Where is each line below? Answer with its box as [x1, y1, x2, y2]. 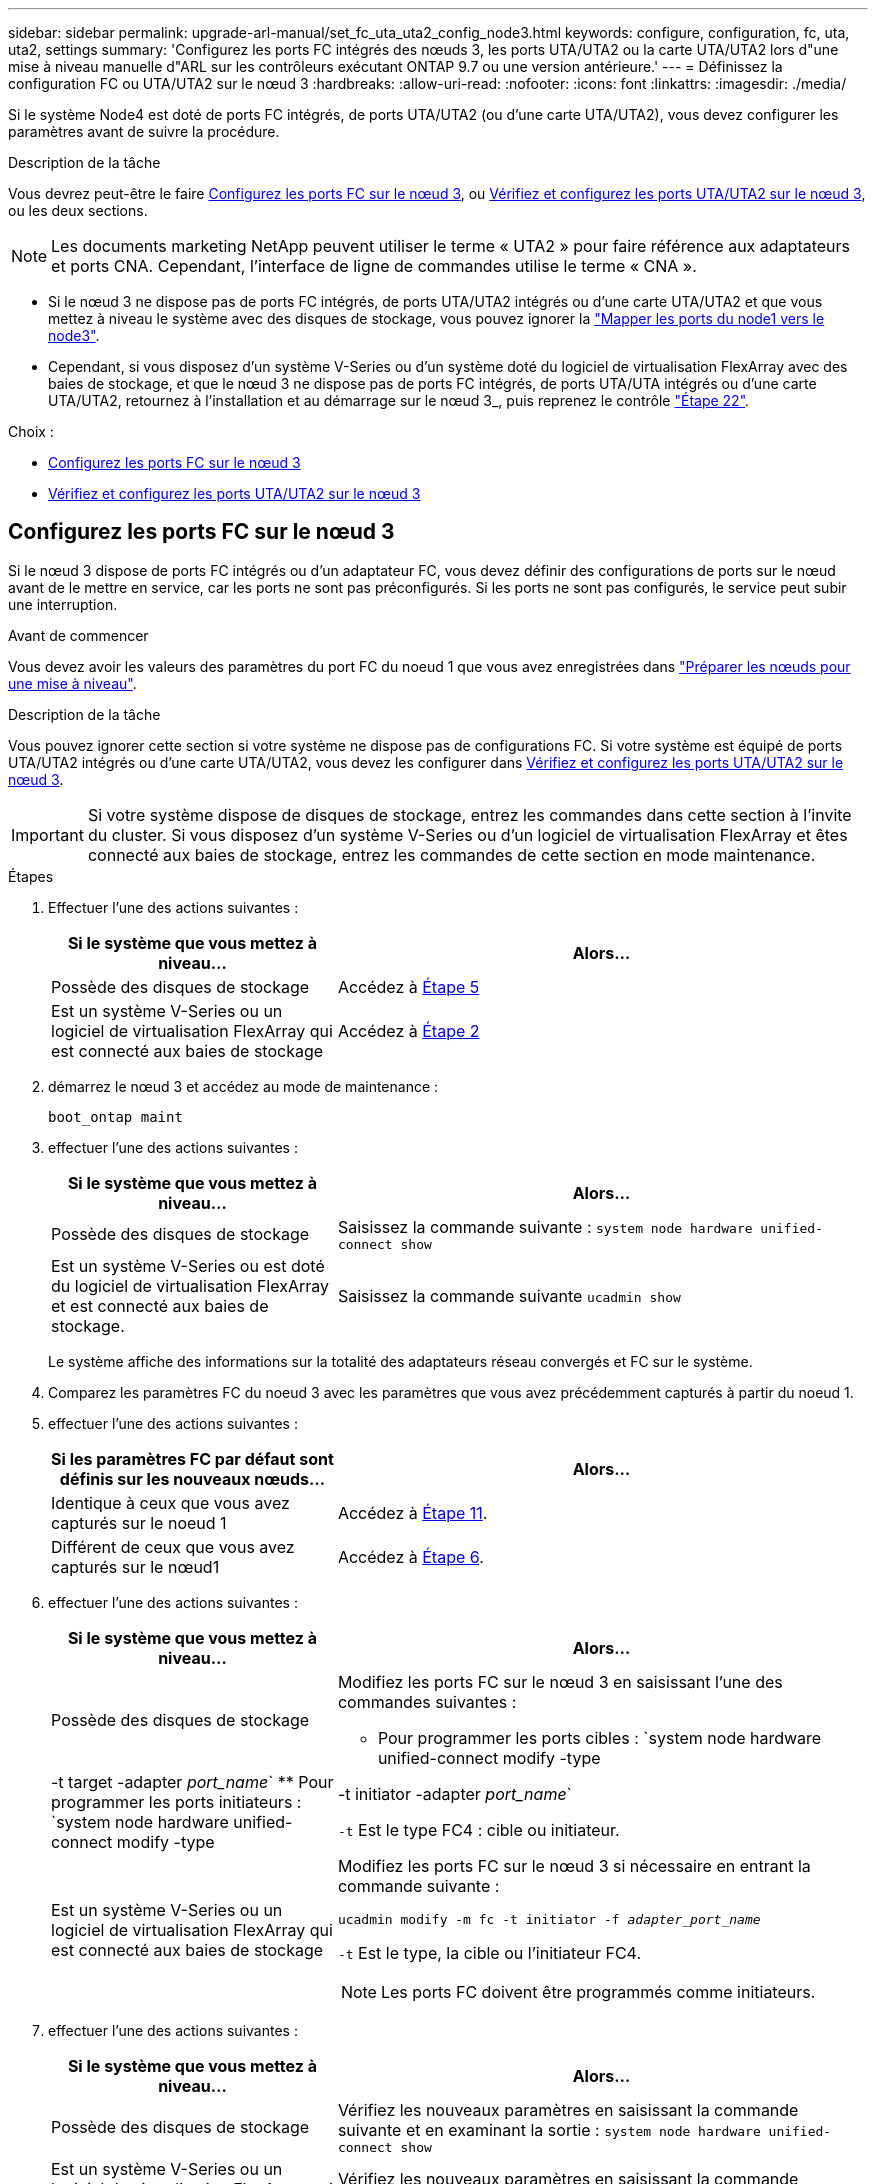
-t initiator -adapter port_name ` [337, 1783, 572, 1804]
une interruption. [8, 595, 118, 613]
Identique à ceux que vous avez [51, 1492, 290, 1513]
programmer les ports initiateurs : [51, 1791, 302, 1812]
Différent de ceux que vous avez [51, 1536, 295, 1557]
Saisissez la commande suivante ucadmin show [337, 1285, 681, 1306]
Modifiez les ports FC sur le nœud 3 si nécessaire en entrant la [337, 1855, 811, 1876]
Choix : [8, 423, 54, 440]
